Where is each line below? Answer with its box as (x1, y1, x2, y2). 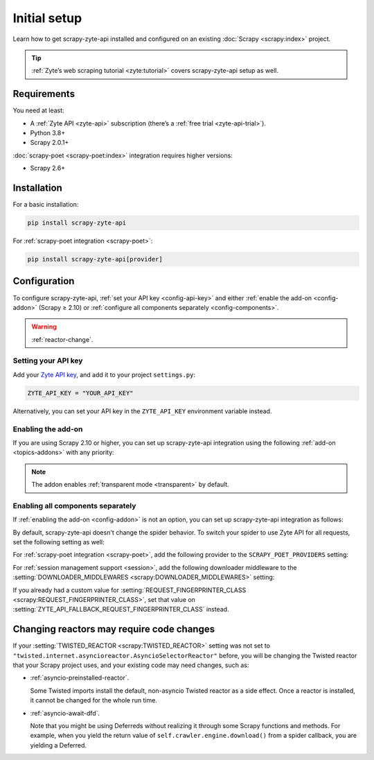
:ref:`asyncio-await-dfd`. (30, 709, 100, 717)
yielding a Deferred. (30, 741, 87, 749)
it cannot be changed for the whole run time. (30, 696, 157, 705)
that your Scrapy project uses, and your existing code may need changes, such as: (12, 661, 249, 669)
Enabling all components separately (12, 501, 136, 510)
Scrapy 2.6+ (30, 164, 66, 173)
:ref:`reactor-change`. (31, 335, 93, 343)
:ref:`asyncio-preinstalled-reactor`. (30, 673, 130, 682)
